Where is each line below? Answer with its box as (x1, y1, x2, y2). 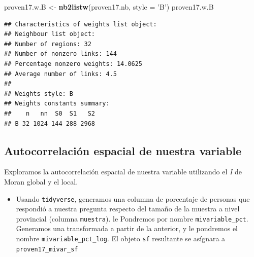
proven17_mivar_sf (16, 245, 78, 253)
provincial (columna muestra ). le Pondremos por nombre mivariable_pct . (16, 213, 248, 224)
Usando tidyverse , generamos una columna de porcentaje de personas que (16, 193, 250, 204)
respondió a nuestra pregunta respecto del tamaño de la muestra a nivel (16, 203, 240, 214)
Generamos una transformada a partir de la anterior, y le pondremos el (16, 223, 238, 234)
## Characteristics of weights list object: (4, 20, 157, 28)
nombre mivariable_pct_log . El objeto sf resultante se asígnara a (16, 233, 226, 244)
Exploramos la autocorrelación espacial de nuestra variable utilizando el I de (4, 166, 242, 177)
